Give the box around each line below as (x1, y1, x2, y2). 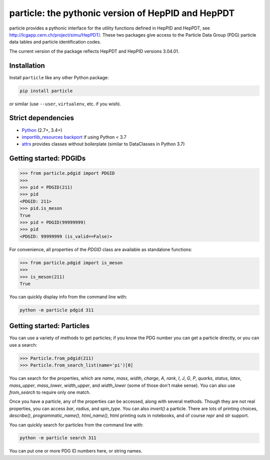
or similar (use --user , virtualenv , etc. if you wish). (9, 101, 121, 107)
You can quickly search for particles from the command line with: (9, 421, 143, 428)
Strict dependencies (9, 114, 74, 122)
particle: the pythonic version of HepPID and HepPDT (9, 8, 235, 19)
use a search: (9, 342, 37, 348)
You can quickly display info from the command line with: (9, 294, 127, 300)
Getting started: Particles (9, 322, 90, 330)
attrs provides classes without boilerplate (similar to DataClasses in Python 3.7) (21, 141, 185, 147)
